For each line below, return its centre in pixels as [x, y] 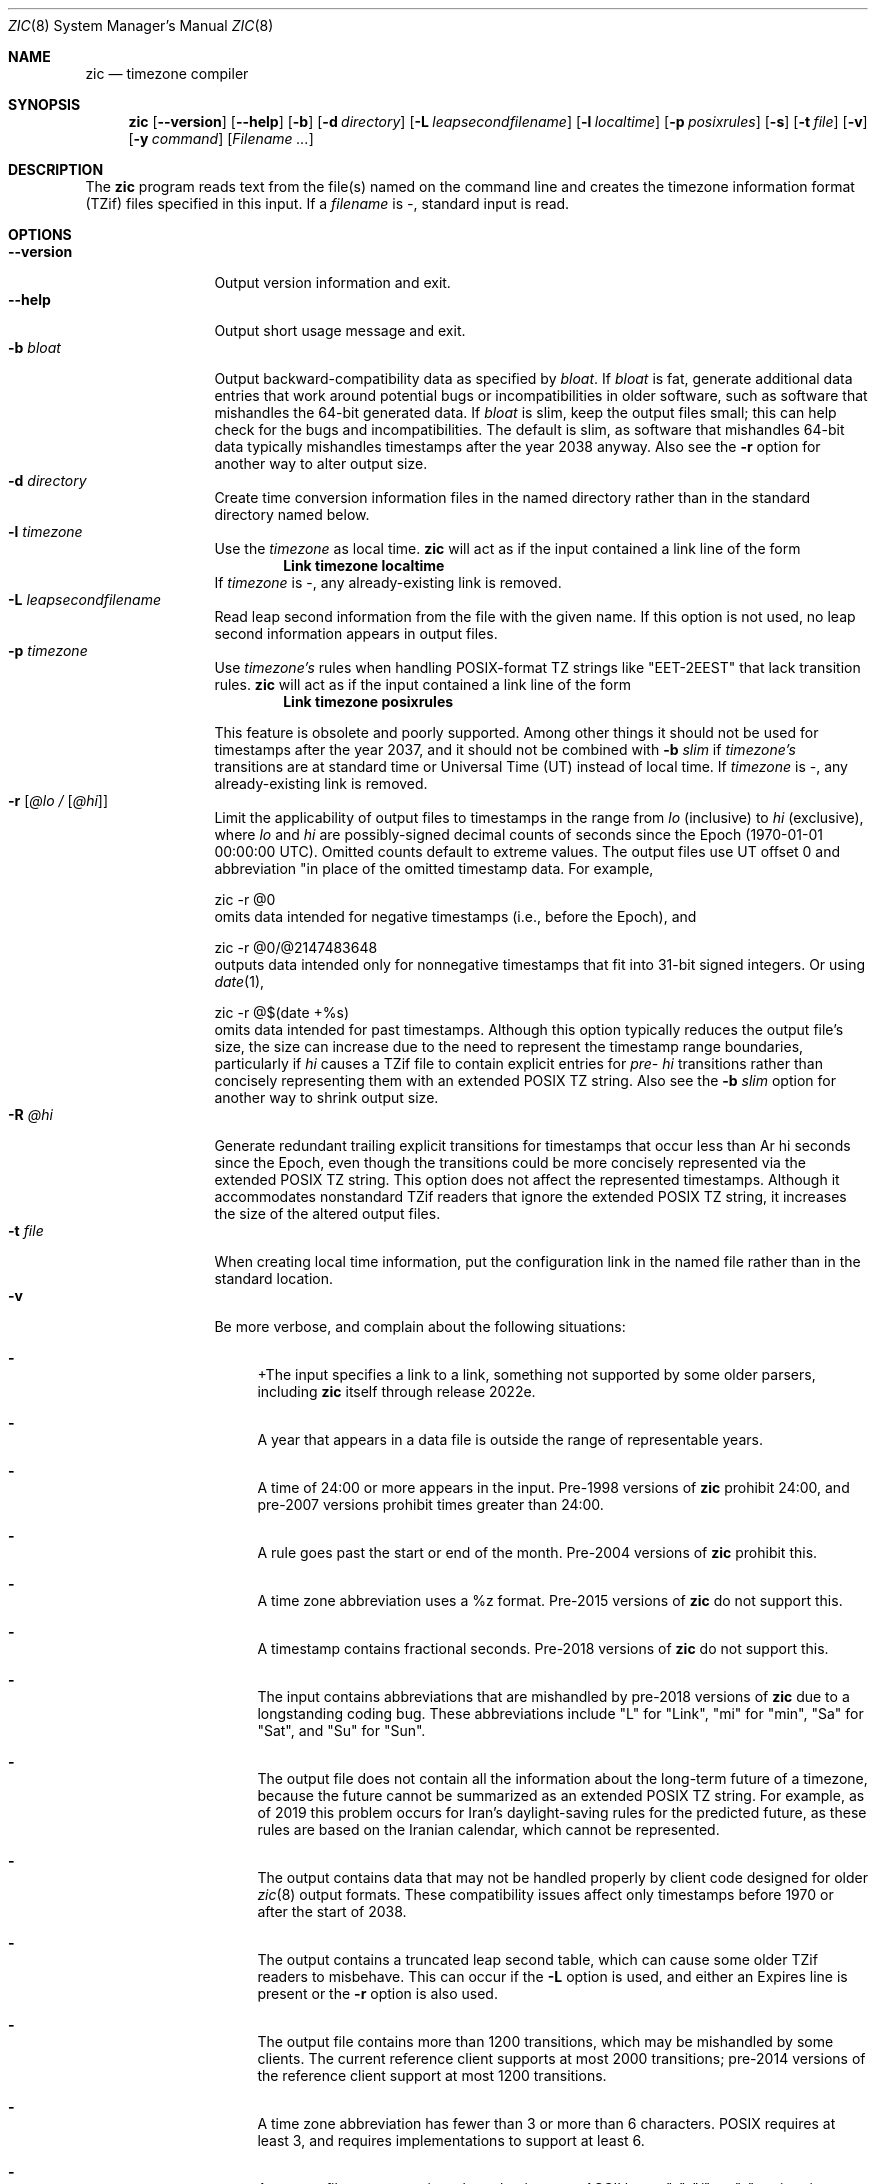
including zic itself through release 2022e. [396, 1391]
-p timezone [48, 650]
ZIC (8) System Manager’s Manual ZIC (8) [141, 25]
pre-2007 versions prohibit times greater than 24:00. [430, 1504]
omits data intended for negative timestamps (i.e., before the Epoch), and [455, 916]
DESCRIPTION [56, 169]
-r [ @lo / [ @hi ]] [58, 800]
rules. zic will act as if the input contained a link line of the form [423, 684]
